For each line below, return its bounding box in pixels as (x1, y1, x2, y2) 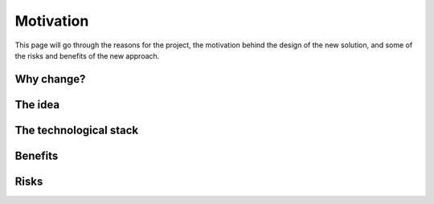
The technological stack (14, 123, 139, 137)
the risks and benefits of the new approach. (14, 51, 160, 60)
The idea (14, 97, 60, 112)
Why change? (14, 72, 86, 86)
